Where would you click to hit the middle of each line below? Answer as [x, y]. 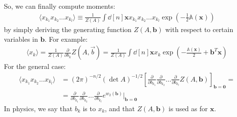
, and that [120, 108]
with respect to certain [199, 29]
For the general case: [35, 66]
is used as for [188, 108]
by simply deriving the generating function [68, 29]
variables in [21, 39]
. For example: [66, 39]
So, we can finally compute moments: [60, 6]
